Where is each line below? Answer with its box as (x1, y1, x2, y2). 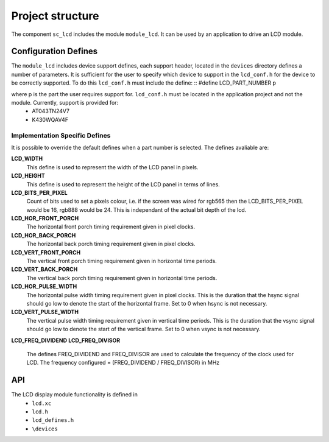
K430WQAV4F (32, 116, 69, 123)
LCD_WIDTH (11, 155, 43, 163)
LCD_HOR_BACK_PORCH (11, 231, 76, 239)
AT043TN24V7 (32, 107, 70, 115)
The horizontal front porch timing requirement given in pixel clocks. (26, 223, 196, 231)
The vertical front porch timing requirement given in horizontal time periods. (26, 258, 218, 265)
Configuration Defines (11, 46, 98, 57)
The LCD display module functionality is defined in (11, 391, 138, 398)
